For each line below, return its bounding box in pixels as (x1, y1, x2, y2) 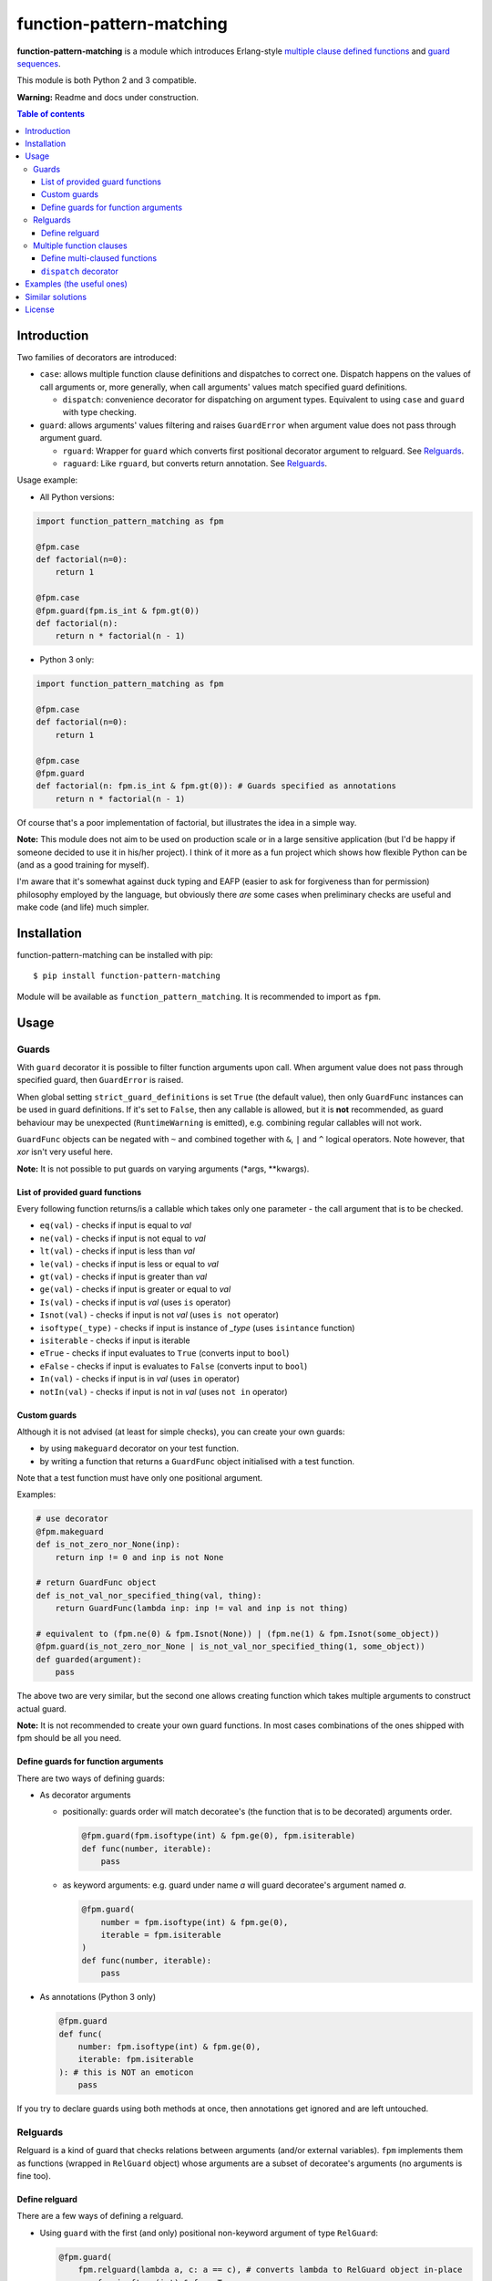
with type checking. (62, 407, 137, 418)
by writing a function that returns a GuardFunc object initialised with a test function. (39, 1455, 355, 1466)
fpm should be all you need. (16, 1733, 122, 1744)
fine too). (16, 2171, 52, 2181)
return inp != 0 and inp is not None (55, 1552, 224, 1562)
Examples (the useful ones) (25, 278, 128, 289)
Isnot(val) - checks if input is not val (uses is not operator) (39, 1309, 280, 1320)
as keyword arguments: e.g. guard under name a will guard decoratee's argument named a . (62, 1880, 407, 1890)
